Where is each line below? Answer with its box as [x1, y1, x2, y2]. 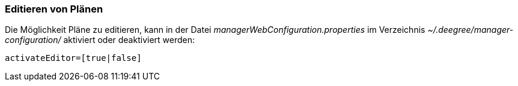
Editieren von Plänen [5, 3, 103, 15]
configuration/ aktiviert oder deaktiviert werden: [5, 35, 195, 45]
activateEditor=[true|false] [5, 53, 142, 63]
